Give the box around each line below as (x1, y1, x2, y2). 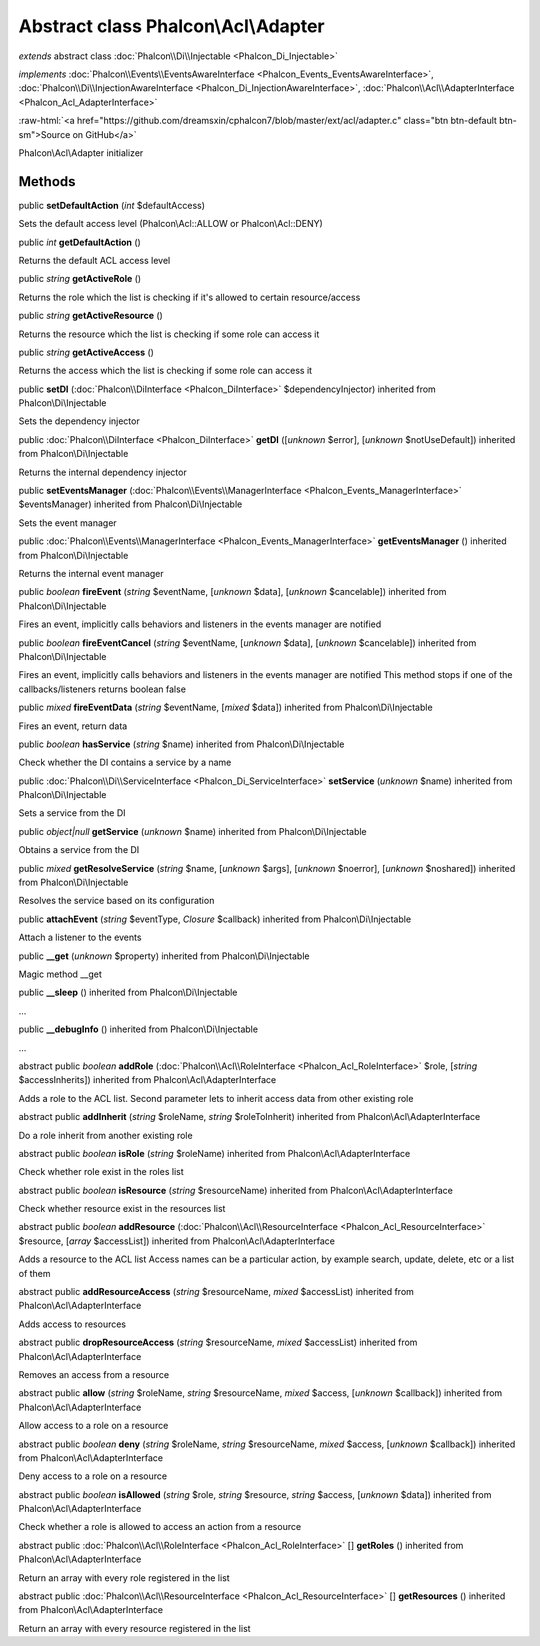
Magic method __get (18, 968, 102, 980)
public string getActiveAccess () (18, 346, 155, 358)
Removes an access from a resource (18, 1368, 170, 1380)
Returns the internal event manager (18, 568, 164, 579)
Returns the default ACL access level (18, 254, 171, 266)
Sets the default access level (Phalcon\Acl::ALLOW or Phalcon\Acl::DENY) (18, 218, 324, 230)
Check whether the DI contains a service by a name (18, 756, 232, 769)
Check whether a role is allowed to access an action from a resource (18, 1521, 302, 1533)
